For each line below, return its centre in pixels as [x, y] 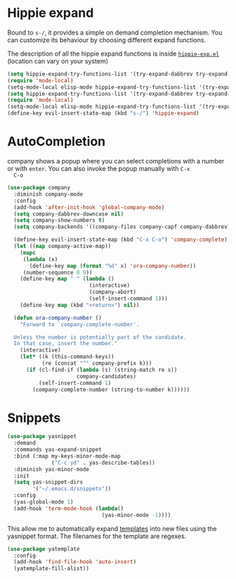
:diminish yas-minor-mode [52, 469]
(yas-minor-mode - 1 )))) [136, 515]
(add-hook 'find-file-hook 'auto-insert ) [75, 562]
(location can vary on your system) [58, 61]
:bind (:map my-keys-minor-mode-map [67, 456]
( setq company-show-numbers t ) [59, 220]
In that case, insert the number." [66, 344]
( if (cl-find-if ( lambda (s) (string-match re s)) [101, 370]
